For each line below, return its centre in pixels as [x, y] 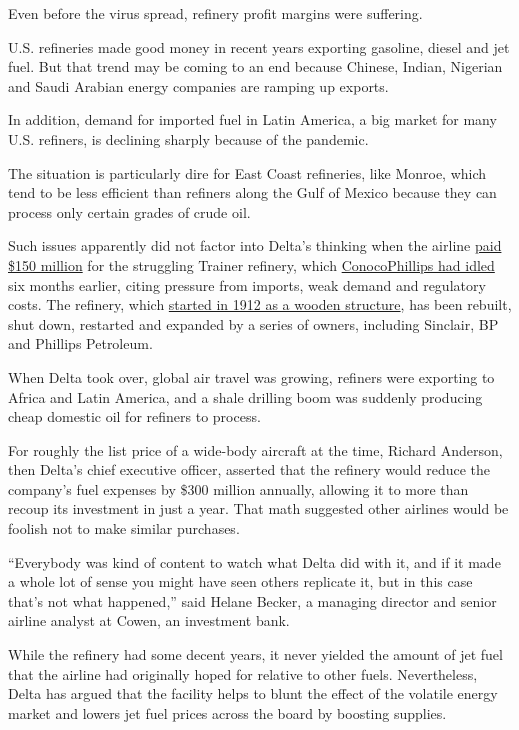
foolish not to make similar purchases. [124, 528]
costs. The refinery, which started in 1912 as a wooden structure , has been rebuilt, [260, 304]
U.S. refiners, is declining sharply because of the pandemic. [188, 138]
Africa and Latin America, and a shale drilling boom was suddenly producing [245, 396]
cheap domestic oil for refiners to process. [134, 416]
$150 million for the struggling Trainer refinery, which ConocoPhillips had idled [251, 264]
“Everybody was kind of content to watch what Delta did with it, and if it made [254, 561]
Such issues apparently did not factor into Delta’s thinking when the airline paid [255, 245]
